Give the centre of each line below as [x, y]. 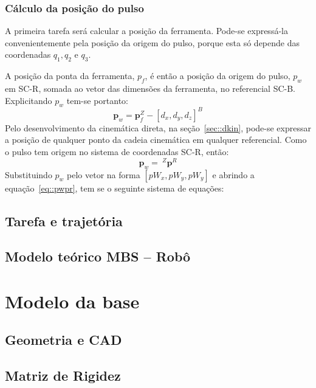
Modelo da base [72, 301]
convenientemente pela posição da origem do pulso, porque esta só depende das [152, 42]
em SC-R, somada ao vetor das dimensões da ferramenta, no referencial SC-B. [150, 88]
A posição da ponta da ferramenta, [70, 76]
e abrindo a [233, 174]
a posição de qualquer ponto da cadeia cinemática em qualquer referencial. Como [156, 140]
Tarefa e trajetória [64, 220]
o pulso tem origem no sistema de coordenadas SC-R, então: [117, 152]
